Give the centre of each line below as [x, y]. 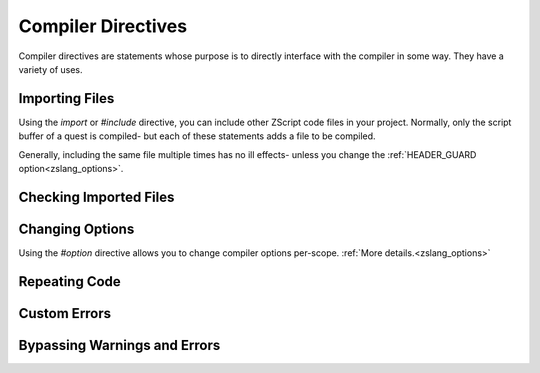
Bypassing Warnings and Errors [119, 345]
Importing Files [66, 98]
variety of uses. [51, 69]
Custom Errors [65, 313]
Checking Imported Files [96, 196]
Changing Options [76, 228]
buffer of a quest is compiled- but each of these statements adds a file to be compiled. [197, 136]
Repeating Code [70, 281]
